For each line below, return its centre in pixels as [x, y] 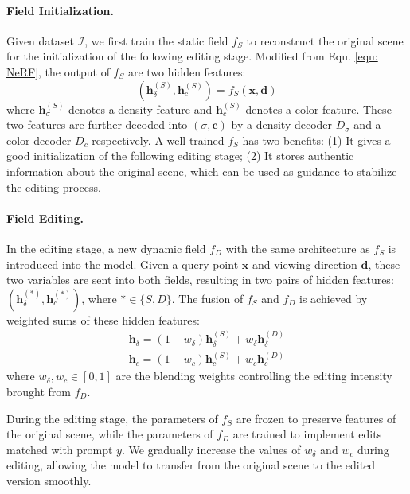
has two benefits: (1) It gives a [316, 140]
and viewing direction [305, 264]
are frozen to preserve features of [316, 418]
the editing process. [54, 187]
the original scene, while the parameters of [110, 434]
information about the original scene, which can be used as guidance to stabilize [202, 171]
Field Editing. [45, 218]
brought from [39, 391]
